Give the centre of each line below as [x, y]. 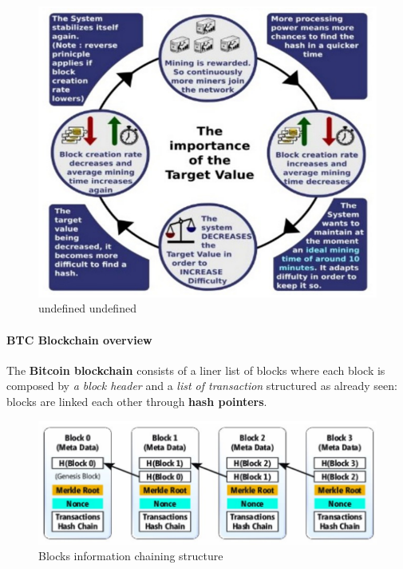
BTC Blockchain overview [79, 339]
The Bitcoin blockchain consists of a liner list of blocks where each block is [196, 370]
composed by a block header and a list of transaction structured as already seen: [202, 386]
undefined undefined [87, 308]
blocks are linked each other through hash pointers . [137, 402]
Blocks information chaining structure [131, 556]
